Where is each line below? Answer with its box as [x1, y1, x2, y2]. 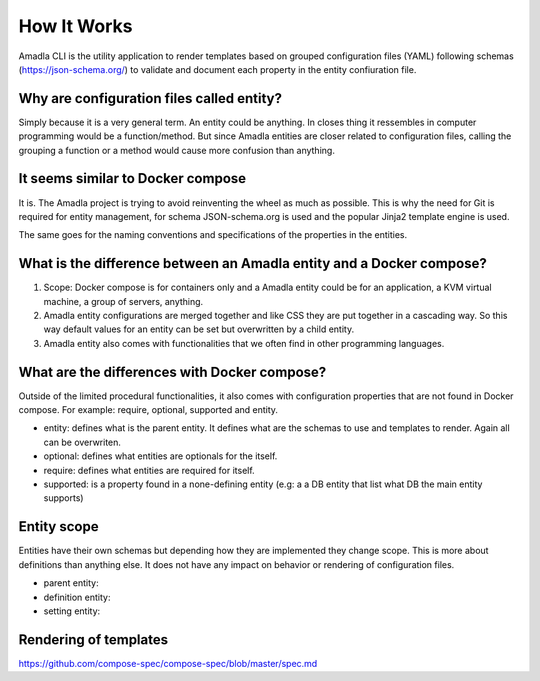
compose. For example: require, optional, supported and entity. [18, 404, 279, 416]
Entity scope [18, 518, 99, 535]
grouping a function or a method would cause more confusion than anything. [18, 144, 335, 156]
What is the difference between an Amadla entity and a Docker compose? [18, 255, 487, 272]
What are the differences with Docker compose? [18, 363, 327, 380]
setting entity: [43, 605, 101, 617]
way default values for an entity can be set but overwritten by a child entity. [43, 323, 355, 335]
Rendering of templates [18, 631, 169, 648]
